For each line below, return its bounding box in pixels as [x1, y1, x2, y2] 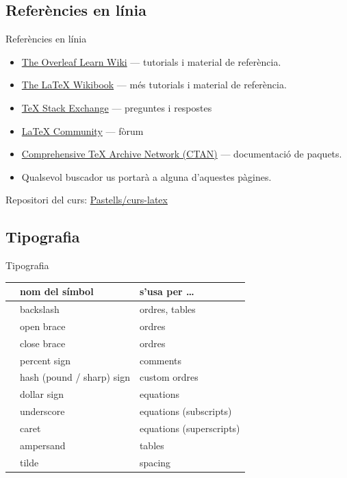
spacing [139, 455, 171, 469]
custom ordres [139, 370, 198, 384]
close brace [20, 336, 66, 350]
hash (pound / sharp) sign [20, 370, 130, 384]
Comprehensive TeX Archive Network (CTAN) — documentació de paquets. [21, 147, 342, 161]
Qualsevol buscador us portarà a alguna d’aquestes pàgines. [21, 169, 272, 184]
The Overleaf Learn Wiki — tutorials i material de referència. [21, 54, 281, 68]
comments [139, 353, 182, 367]
